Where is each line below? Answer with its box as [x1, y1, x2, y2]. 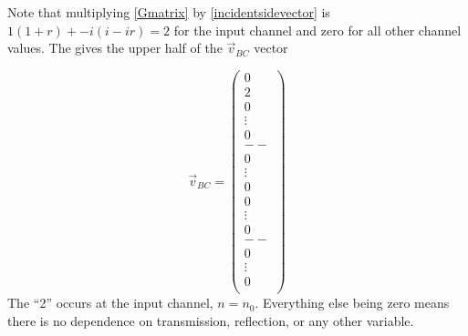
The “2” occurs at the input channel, [7, 293, 213, 312]
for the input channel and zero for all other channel [173, 20, 462, 39]
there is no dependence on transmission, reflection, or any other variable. [7, 311, 414, 330]
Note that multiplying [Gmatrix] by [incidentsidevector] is [7, 3, 330, 21]
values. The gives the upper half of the [7, 38, 223, 57]
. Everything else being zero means [255, 293, 450, 312]
